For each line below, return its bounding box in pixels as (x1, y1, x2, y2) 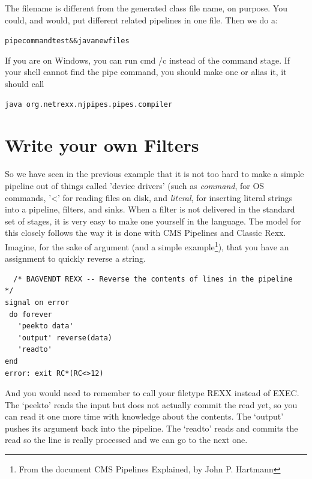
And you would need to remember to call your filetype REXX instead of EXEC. (5, 387, 299, 399)
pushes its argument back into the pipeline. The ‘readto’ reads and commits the (5, 421, 298, 434)
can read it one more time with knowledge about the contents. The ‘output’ (5, 410, 284, 423)
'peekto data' (17, 322, 74, 331)
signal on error (5, 298, 70, 307)
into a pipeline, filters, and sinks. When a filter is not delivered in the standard (5, 203, 295, 215)
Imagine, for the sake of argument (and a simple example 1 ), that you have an (5, 238, 289, 253)
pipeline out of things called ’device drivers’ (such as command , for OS (5, 179, 265, 191)
